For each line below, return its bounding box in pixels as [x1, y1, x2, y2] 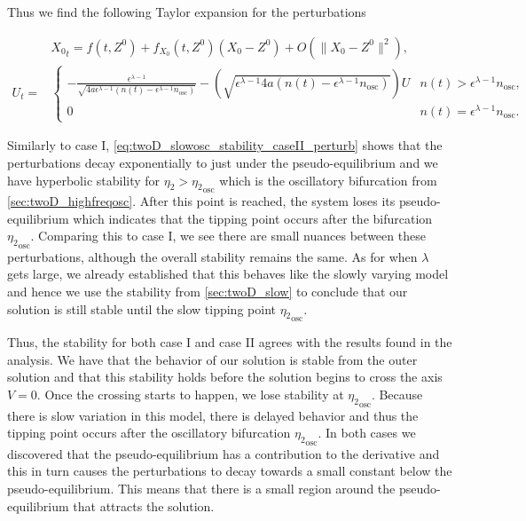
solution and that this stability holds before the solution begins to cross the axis [7, 367, 443, 386]
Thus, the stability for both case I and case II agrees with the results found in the [7, 333, 452, 351]
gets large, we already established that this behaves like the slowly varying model [7, 264, 449, 283]
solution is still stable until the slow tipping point [7, 299, 276, 318]
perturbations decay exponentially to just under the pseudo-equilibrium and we [7, 153, 438, 171]
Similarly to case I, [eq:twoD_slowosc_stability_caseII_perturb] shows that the [7, 136, 443, 154]
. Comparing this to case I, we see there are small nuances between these [30, 226, 426, 245]
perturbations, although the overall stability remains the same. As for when [7, 247, 418, 265]
